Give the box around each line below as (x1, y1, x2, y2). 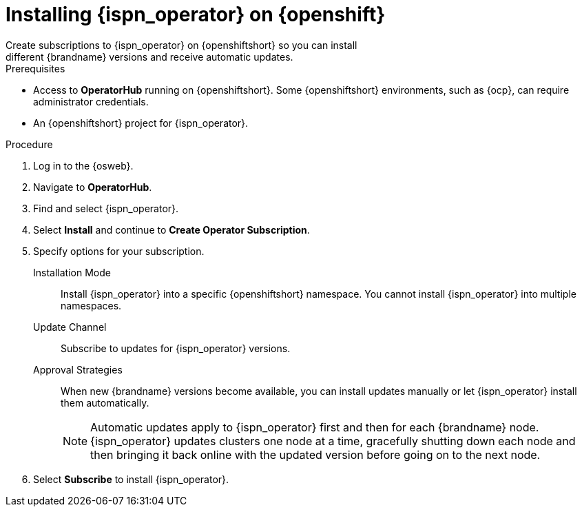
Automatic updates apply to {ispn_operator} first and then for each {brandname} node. (90, 420, 539, 434)
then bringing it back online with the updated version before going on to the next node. (90, 447, 541, 462)
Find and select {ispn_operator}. (33, 202, 179, 214)
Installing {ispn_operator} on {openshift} (6, 3, 386, 26)
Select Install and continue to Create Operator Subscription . (33, 223, 310, 236)
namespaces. (61, 299, 122, 311)
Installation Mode (33, 266, 111, 278)
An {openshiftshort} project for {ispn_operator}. (33, 116, 249, 129)
